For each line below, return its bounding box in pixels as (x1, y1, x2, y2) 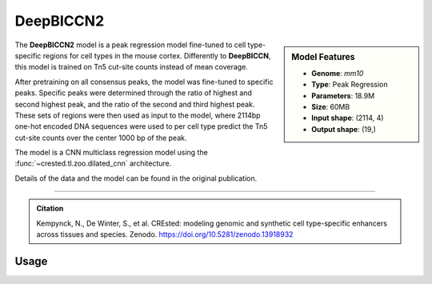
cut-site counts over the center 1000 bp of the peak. (14, 133, 187, 142)
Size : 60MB (311, 102, 350, 111)
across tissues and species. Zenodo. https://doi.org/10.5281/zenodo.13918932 (36, 230, 294, 239)
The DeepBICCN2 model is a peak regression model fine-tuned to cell (14, 40, 246, 50)
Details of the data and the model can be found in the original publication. (14, 173, 258, 183)
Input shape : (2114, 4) (311, 113, 384, 123)
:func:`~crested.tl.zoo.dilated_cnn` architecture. (14, 158, 172, 168)
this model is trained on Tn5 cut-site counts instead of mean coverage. (14, 62, 248, 72)
